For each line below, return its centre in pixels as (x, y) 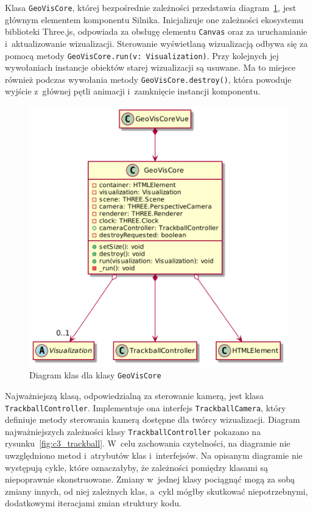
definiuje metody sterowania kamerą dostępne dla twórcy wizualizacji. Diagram (153, 419)
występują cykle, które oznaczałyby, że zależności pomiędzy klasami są (136, 467)
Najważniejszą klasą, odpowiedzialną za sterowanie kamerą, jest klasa (135, 395)
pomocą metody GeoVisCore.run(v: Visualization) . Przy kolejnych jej (142, 55)
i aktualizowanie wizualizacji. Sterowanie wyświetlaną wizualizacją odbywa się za (156, 43)
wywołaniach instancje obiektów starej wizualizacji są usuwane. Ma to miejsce (150, 67)
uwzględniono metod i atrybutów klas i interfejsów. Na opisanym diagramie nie (154, 455)
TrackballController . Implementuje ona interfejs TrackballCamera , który (146, 407)
